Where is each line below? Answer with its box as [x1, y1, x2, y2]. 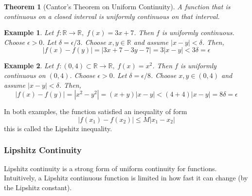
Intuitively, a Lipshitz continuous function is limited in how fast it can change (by [4, 173, 248, 183]
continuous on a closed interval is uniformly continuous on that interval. [4, 11, 220, 21]
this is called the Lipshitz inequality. [4, 123, 112, 133]
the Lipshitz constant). [4, 182, 72, 192]
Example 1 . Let [4, 27, 54, 38]
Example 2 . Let [4, 60, 54, 71]
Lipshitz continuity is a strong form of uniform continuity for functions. [4, 163, 217, 173]
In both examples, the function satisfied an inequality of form [4, 106, 187, 117]
